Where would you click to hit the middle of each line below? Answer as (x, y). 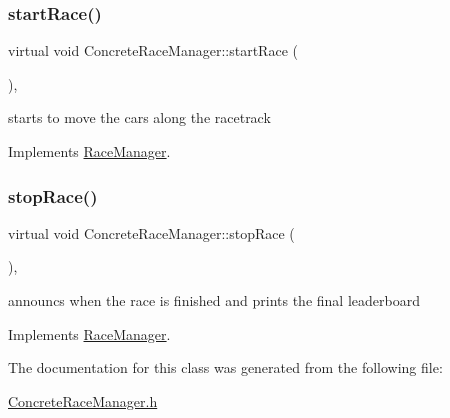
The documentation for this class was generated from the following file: (225, 367)
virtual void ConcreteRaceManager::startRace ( (153, 50)
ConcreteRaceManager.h (83, 400)
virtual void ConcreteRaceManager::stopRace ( (151, 232)
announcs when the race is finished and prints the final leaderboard (214, 300)
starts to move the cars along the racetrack (139, 117)
